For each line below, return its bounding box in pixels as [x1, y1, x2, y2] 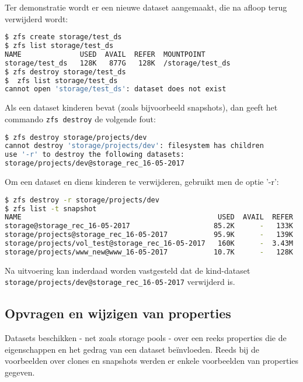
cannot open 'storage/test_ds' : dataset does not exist [5, 85, 227, 94]
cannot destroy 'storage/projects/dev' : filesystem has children [5, 142, 264, 150]
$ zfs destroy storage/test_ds [5, 67, 126, 76]
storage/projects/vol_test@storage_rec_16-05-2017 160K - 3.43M [5, 239, 293, 248]
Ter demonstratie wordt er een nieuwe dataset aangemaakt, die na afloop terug [5, 1, 287, 13]
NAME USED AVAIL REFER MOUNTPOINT [5, 50, 206, 58]
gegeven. [5, 366, 35, 378]
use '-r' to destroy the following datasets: [5, 150, 184, 159]
